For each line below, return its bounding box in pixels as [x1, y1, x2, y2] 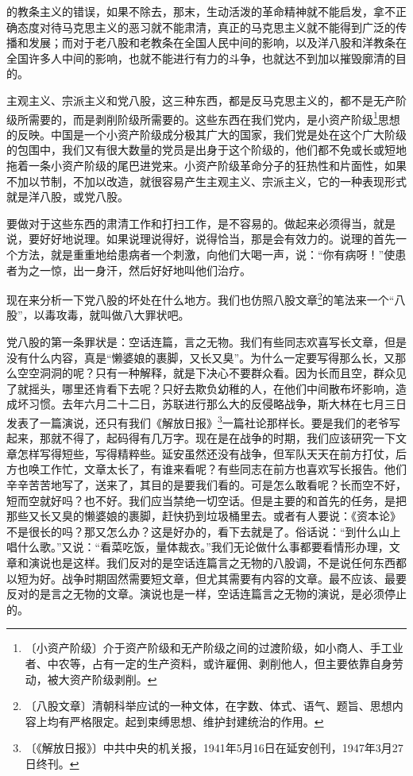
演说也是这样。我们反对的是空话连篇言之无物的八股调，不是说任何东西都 [28, 554, 407, 570]
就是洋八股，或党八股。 [6, 188, 129, 205]
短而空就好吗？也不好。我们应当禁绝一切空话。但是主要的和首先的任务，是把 [6, 492, 407, 508]
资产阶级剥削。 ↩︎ [69, 670, 157, 687]
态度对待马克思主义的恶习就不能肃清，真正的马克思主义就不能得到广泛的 [17, 18, 396, 35]
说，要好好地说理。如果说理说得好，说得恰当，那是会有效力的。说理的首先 [6, 230, 396, 247]
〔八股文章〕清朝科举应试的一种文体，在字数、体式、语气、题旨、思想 [25, 697, 392, 714]
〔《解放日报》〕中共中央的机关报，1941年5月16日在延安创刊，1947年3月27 [25, 739, 403, 756]
